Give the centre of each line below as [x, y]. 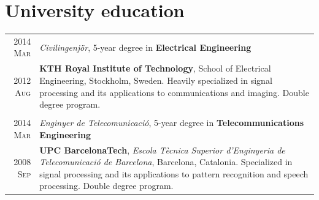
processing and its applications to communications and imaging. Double [174, 92]
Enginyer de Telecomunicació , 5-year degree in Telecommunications [172, 123]
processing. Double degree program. [106, 186]
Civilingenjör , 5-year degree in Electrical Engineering [145, 47]
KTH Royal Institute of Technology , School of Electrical [155, 68]
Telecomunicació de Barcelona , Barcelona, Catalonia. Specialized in [166, 162]
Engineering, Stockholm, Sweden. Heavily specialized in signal [156, 80]
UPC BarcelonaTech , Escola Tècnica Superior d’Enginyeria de [162, 150]
